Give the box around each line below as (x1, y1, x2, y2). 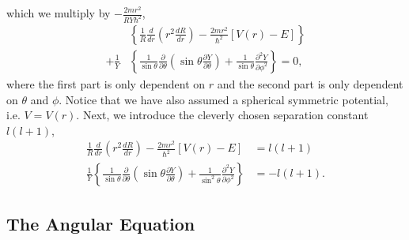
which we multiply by (6, 5, 111, 21)
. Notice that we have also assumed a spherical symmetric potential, (59, 91, 388, 107)
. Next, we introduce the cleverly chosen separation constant (76, 107, 369, 123)
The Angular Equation (6, 211, 195, 235)
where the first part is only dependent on (6, 75, 206, 92)
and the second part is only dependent (217, 75, 403, 92)
